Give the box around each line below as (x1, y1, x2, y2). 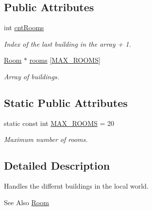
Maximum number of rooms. (4, 134, 88, 144)
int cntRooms (4, 22, 44, 33)
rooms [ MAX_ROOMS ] (29, 55, 101, 65)
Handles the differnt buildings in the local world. (4, 181, 149, 191)
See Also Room (4, 197, 49, 207)
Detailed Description (4, 158, 110, 173)
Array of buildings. (4, 71, 59, 81)
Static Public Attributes (4, 95, 128, 110)
